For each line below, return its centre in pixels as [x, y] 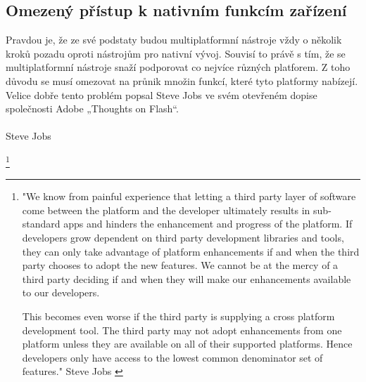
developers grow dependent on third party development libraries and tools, [183, 237]
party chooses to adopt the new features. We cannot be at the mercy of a [180, 265]
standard [41, 224]
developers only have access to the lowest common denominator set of [172, 357]
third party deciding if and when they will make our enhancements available [187, 278]
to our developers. [61, 292]
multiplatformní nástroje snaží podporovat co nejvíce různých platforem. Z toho [178, 67]
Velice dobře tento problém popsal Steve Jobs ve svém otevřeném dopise [162, 94]
